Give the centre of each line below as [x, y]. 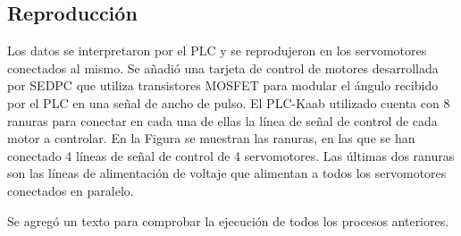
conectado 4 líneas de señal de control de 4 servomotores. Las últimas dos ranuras [231, 155]
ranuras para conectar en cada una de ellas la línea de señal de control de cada [222, 120]
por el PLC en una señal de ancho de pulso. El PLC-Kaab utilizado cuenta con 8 [229, 102]
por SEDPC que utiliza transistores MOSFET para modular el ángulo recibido [223, 85]
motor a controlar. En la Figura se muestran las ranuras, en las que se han [211, 138]
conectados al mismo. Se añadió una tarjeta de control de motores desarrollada [223, 67]
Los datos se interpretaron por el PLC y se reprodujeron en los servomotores [217, 51]
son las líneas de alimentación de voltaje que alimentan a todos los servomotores [227, 173]
